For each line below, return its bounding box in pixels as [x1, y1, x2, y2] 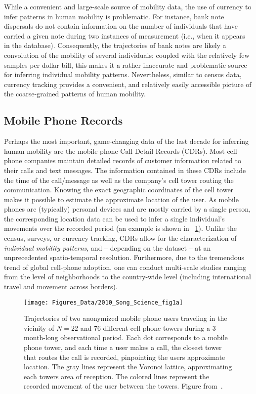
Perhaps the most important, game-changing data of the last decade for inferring [4, 136, 249, 146]
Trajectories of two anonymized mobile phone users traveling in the [24, 313, 227, 323]
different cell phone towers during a [103, 322, 211, 333]
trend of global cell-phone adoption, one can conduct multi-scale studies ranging [4, 262, 247, 272]
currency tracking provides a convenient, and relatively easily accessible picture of [4, 79, 252, 89]
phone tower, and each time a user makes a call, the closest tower [24, 342, 222, 352]
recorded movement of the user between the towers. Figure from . [24, 381, 223, 391]
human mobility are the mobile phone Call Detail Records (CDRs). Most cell [4, 145, 237, 156]
